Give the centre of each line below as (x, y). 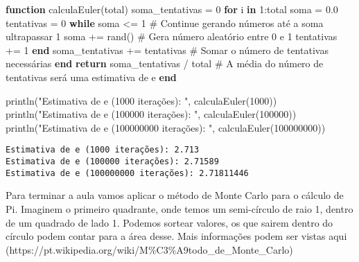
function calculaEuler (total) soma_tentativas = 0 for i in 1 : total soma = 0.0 (172, 9)
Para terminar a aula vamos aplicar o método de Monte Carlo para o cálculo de (175, 195)
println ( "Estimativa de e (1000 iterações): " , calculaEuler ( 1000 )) (141, 100)
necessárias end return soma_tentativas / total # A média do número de (165, 63)
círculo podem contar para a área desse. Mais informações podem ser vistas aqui (176, 236)
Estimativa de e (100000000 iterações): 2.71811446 (127, 173)
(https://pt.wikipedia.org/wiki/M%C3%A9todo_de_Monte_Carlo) (149, 249)
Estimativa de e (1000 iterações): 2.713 (103, 150)
